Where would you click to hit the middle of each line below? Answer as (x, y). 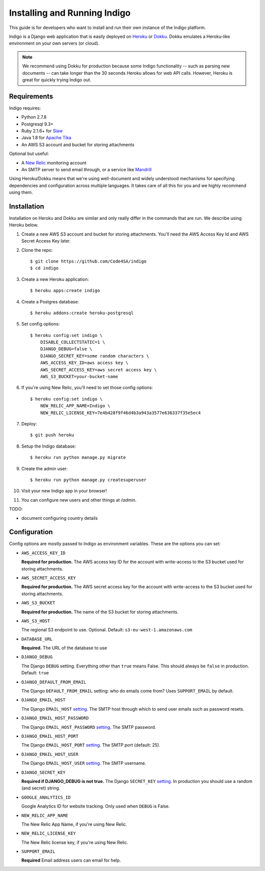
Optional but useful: (29, 154)
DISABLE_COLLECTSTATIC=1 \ (73, 342)
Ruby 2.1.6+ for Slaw (42, 131)
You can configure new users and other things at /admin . (79, 500)
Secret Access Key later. (46, 241)
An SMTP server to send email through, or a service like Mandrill (86, 169)
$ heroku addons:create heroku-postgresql (82, 313)
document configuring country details (60, 518)
